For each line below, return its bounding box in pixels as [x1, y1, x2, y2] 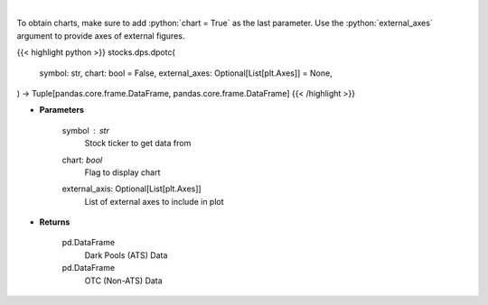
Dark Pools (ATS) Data [84, 249, 168, 261]
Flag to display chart [84, 167, 161, 178]
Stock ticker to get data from [84, 138, 192, 149]
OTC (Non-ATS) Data [84, 275, 163, 286]
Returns [39, 217, 70, 227]
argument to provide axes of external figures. [16, 30, 185, 41]
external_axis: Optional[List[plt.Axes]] [61, 183, 202, 194]
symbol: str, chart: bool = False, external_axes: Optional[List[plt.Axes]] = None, [39, 68, 333, 79]
